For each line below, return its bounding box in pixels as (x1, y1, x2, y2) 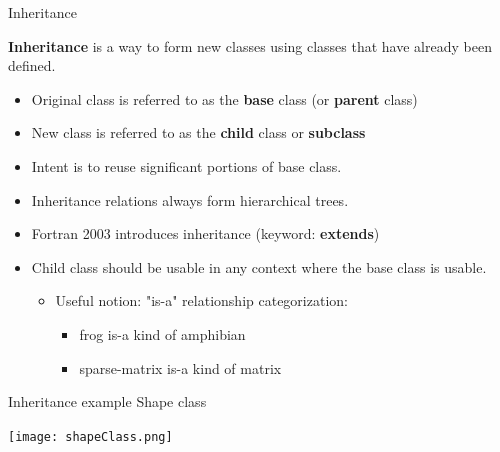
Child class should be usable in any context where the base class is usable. (31, 256, 487, 277)
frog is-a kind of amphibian (79, 323, 246, 344)
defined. (8, 55, 56, 76)
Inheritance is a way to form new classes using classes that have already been (8, 35, 492, 56)
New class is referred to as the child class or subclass (31, 122, 366, 143)
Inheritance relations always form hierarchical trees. (31, 189, 349, 210)
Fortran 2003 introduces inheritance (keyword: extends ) (31, 223, 380, 244)
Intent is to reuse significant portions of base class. (31, 155, 342, 176)
